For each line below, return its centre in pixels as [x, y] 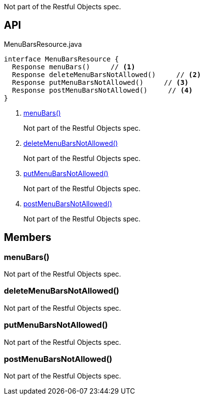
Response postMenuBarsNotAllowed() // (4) [102, 90]
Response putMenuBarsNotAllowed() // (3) [100, 82]
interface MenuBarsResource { [62, 59]
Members [28, 238]
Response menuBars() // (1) [74, 67]
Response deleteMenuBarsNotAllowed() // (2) [106, 74]
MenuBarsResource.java [43, 44]
